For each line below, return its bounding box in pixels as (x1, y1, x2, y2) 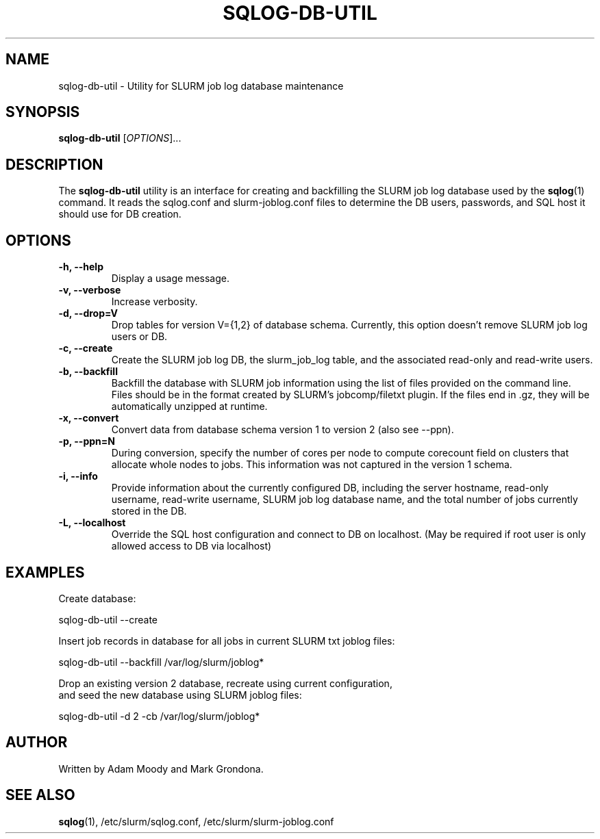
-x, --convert (58, 412, 119, 424)
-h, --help (58, 261, 103, 273)
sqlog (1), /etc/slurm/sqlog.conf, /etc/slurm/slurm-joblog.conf (58, 815, 334, 827)
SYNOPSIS (5, 103, 80, 121)
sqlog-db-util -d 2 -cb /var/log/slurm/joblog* (58, 710, 260, 722)
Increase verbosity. (111, 296, 198, 308)
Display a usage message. (111, 272, 229, 285)
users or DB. (111, 331, 168, 343)
